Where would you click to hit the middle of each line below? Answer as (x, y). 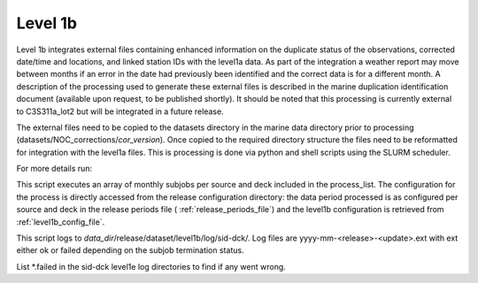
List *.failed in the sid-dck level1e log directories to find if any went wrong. (151, 266)
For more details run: (54, 169)
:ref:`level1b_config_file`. (61, 222)
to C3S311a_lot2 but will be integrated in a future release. (120, 111)
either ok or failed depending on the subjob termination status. (130, 250)
